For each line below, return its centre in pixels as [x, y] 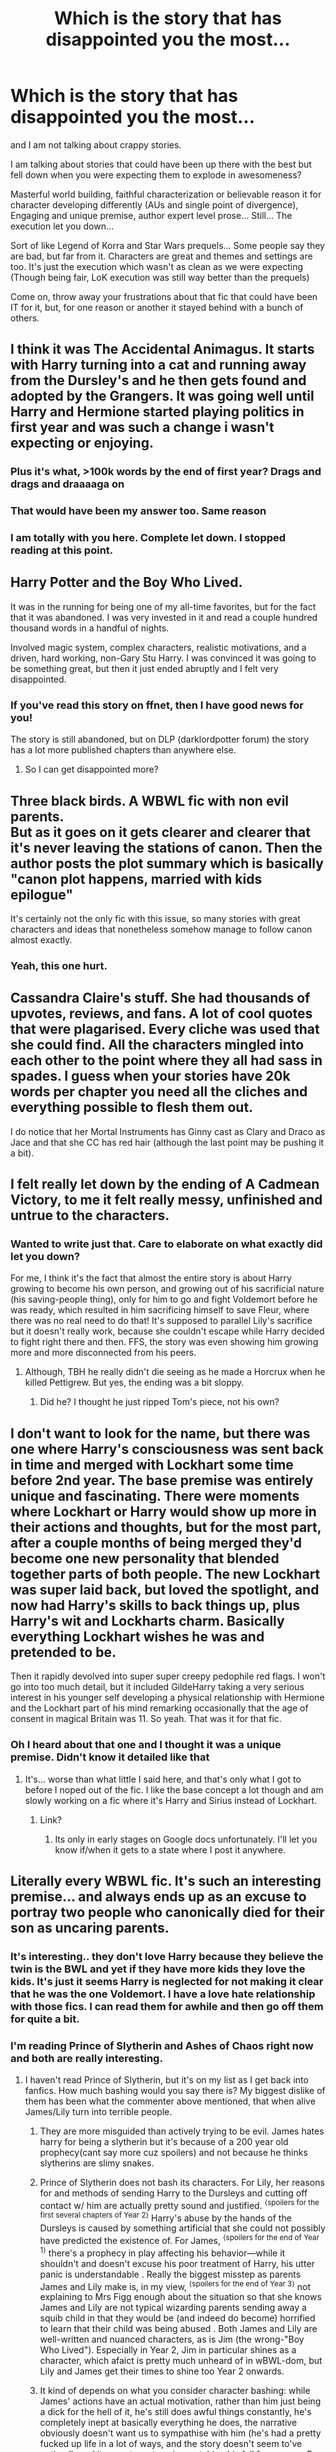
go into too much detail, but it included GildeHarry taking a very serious [157, 1687]
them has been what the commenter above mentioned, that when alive [170, 2101]
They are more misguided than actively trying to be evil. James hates [182, 2131]
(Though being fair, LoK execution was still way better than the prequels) [160, 277]
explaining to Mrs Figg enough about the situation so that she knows [180, 2297]
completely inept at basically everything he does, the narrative [168, 2423]
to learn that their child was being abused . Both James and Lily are [178, 2329]
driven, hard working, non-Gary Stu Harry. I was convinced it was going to [163, 658]
